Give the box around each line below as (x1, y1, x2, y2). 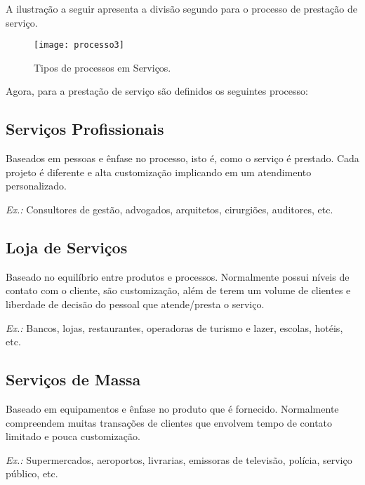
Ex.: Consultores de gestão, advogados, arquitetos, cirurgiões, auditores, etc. (6, 202, 333, 217)
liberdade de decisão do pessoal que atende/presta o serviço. (6, 297, 265, 311)
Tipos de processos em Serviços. (34, 60, 171, 74)
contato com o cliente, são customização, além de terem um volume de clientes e (6, 283, 351, 298)
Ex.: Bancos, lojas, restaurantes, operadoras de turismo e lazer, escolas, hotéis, (6, 320, 343, 335)
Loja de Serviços (6, 237, 128, 258)
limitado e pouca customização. (6, 429, 140, 444)
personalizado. (6, 178, 67, 193)
